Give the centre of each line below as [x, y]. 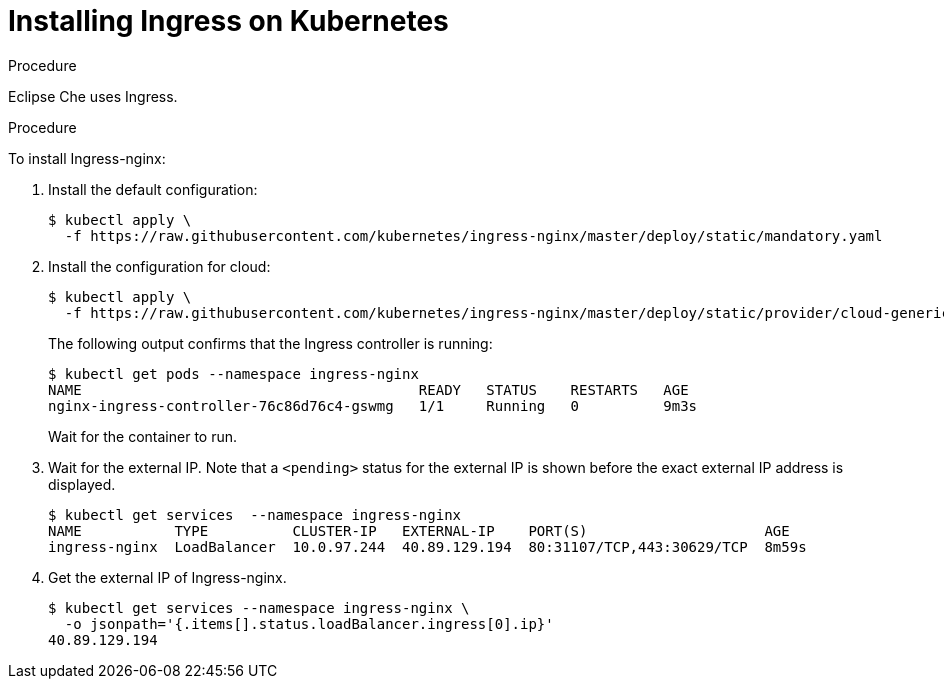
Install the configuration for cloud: [159, 266]
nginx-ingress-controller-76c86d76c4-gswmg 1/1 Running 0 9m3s [373, 405]
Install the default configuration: [153, 189]
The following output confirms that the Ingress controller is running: [270, 343]
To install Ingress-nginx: [87, 158]
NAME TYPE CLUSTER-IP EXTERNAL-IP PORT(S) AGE [419, 530]
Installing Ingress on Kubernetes [228, 21]
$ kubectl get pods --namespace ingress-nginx [233, 373]
